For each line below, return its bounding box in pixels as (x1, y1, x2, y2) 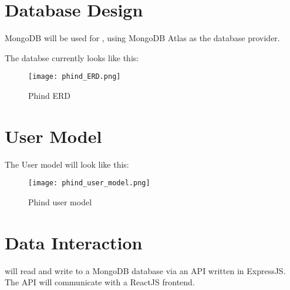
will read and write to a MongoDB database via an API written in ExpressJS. (5, 264, 286, 276)
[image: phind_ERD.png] (28, 72, 121, 81)
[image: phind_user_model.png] (28, 179, 150, 188)
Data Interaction (5, 230, 143, 254)
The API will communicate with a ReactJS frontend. (5, 276, 195, 288)
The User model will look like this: (5, 158, 129, 170)
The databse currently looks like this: (5, 51, 139, 64)
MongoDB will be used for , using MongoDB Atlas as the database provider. (5, 32, 280, 44)
